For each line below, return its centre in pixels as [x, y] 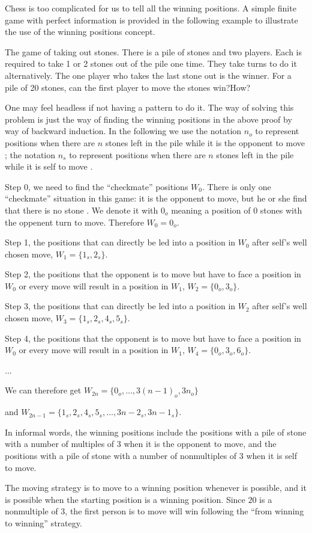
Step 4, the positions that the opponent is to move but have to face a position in [153, 338]
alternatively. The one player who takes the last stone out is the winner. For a [148, 75]
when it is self [272, 456]
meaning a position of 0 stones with [237, 210]
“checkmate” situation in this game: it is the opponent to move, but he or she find [156, 198]
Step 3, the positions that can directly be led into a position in [120, 306]
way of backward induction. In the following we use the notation [123, 131]
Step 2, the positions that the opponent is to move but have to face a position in [153, 274]
